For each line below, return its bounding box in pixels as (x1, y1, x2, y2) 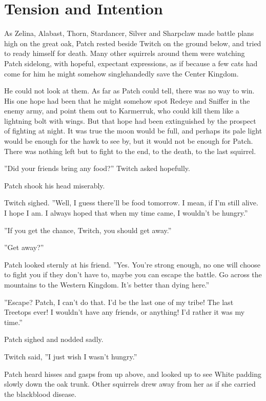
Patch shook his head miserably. (4, 180, 105, 190)
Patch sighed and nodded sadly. (4, 334, 104, 345)
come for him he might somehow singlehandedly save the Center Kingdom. (4, 68, 239, 79)
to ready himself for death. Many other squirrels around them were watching (4, 48, 245, 59)
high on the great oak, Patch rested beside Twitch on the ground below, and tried (4, 37, 261, 48)
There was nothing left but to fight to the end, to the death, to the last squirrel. (4, 145, 256, 156)
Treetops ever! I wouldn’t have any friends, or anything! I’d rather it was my (4, 307, 245, 317)
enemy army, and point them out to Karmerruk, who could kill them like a (4, 105, 239, 116)
